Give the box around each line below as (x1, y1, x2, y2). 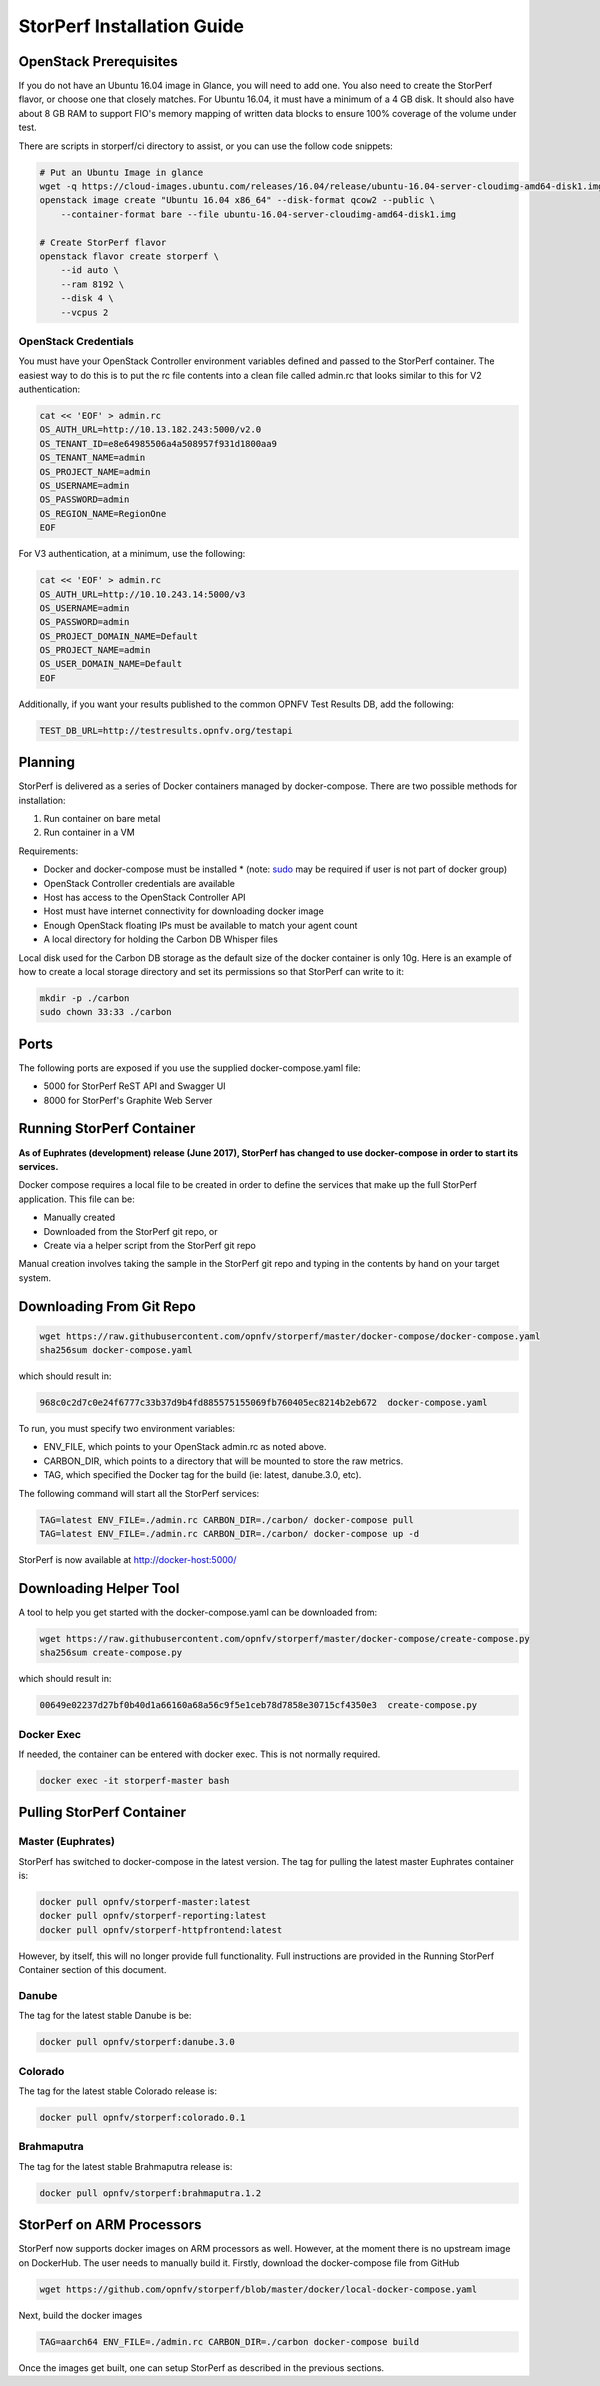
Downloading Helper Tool (18, 1580, 180, 1597)
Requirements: (18, 845, 79, 857)
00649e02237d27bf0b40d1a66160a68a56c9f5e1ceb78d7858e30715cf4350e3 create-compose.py (39, 1700, 478, 1711)
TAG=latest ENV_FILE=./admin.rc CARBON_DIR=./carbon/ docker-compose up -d (39, 1528, 420, 1539)
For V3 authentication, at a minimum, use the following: (18, 548, 246, 560)
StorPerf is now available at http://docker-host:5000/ (18, 1553, 237, 1565)
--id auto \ (60, 265, 120, 276)
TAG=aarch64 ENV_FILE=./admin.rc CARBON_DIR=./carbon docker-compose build (39, 2336, 420, 2347)
